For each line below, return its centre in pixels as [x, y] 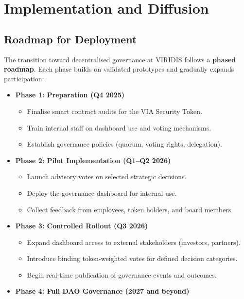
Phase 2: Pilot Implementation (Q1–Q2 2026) [93, 160]
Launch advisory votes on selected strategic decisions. [107, 177]
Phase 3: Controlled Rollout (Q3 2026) [82, 226]
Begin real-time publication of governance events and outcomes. [122, 274]
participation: [24, 78]
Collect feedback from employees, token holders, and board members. [130, 209]
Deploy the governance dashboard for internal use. [102, 193]
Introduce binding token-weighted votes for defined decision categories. [132, 258]
